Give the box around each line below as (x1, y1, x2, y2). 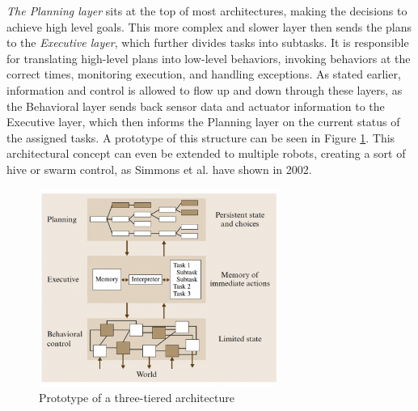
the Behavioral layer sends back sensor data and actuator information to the (6, 97, 385, 114)
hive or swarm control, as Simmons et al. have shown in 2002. (6, 160, 312, 177)
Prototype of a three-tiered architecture (39, 388, 234, 405)
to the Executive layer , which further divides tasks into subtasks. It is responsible (6, 34, 409, 51)
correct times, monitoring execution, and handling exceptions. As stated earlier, (6, 66, 401, 83)
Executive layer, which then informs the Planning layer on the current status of (6, 113, 400, 130)
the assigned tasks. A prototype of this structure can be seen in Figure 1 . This (6, 129, 395, 146)
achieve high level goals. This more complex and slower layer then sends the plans (6, 18, 412, 35)
